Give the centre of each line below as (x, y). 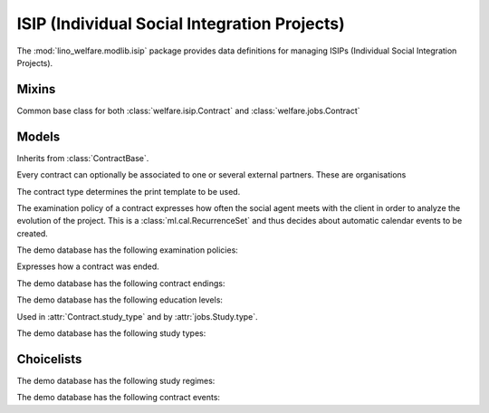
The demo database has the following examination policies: (128, 250)
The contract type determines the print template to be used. (129, 191)
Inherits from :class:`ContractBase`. (83, 158)
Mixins (36, 89)
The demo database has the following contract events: (119, 398)
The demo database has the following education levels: (120, 300)
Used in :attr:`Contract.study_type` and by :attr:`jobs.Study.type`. (137, 316)
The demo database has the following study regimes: (116, 380)
